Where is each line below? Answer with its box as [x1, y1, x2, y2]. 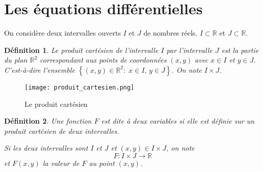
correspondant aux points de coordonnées [40, 54, 166, 65]
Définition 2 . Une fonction [4, 116, 92, 126]
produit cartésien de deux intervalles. [4, 125, 119, 136]
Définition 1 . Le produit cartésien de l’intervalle [4, 44, 158, 55]
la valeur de [42, 157, 80, 168]
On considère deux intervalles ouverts [4, 27, 121, 38]
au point [89, 157, 115, 168]
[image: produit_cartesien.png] [25, 83, 134, 91]
